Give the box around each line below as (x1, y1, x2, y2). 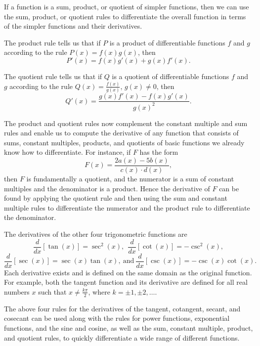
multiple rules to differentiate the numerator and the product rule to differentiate (4, 202, 250, 213)
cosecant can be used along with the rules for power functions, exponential (4, 313, 230, 323)
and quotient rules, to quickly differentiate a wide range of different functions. (4, 332, 240, 343)
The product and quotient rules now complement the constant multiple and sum (4, 118, 248, 128)
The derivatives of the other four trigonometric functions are (4, 229, 187, 239)
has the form (139, 147, 178, 157)
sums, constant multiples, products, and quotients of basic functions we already (4, 137, 245, 147)
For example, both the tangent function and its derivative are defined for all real (4, 277, 248, 287)
